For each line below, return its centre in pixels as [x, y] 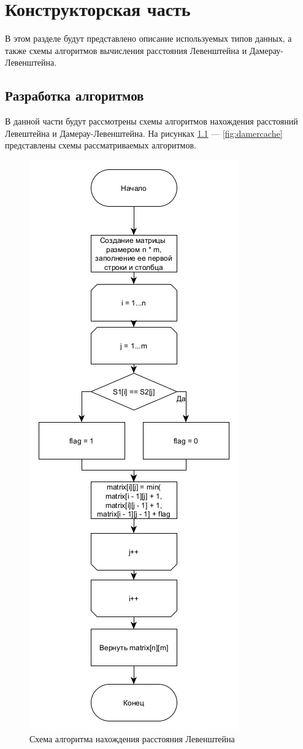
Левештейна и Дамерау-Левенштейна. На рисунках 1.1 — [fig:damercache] [144, 133]
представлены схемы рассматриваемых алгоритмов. [101, 145]
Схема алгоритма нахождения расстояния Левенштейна [132, 739]
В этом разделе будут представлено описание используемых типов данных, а [148, 38]
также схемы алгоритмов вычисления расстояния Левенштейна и [126, 50]
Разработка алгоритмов [75, 95]
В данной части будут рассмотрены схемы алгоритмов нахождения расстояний [151, 121]
